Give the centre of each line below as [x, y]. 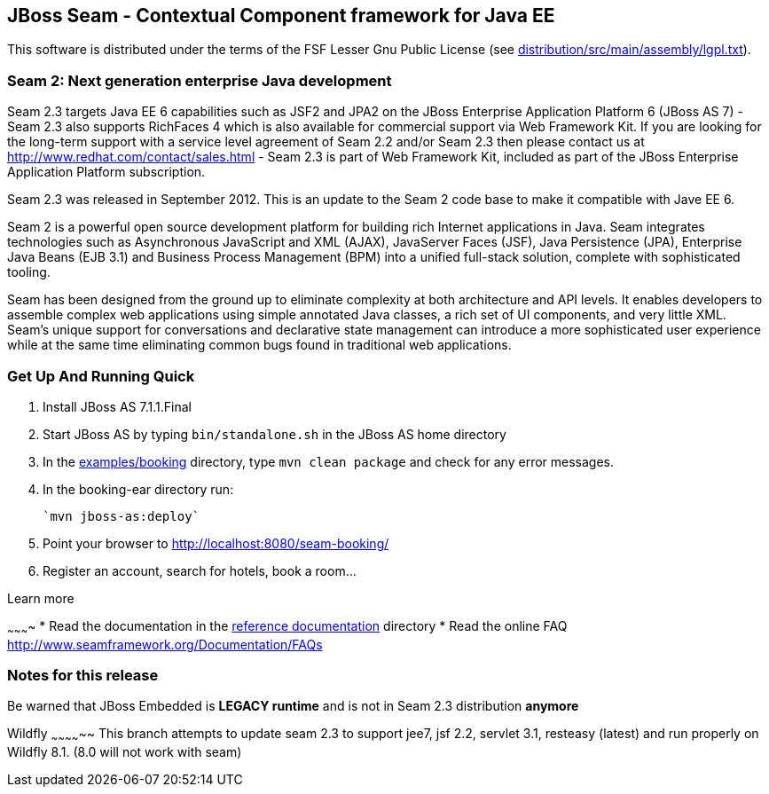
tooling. [29, 272]
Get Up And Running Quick [101, 376]
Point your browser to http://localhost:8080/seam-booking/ [216, 543]
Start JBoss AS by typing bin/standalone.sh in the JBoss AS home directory [275, 434]
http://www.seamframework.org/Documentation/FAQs [165, 644]
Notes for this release [83, 676]
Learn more [41, 598]
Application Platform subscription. [106, 172]
